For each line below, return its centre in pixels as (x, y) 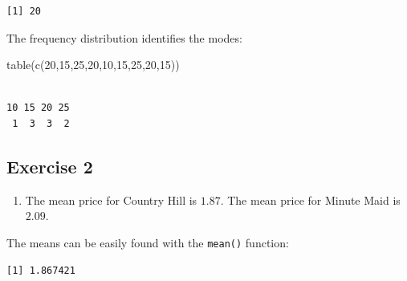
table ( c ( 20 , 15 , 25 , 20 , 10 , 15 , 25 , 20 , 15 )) (93, 65)
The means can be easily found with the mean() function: (148, 242)
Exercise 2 (50, 166)
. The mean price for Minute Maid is (310, 200)
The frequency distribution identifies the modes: (124, 37)
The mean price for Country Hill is (111, 200)
